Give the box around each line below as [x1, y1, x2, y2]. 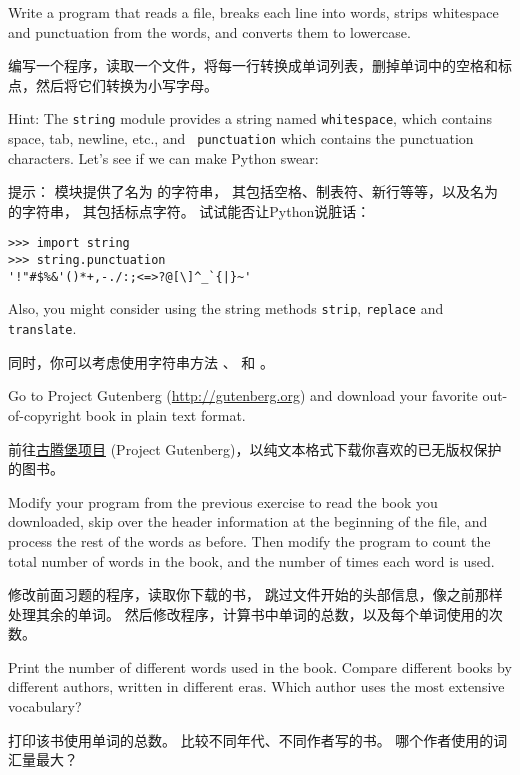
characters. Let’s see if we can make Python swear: [8, 147, 319, 168]
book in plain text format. [85, 404, 246, 425]
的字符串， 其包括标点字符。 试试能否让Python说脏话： [8, 200, 371, 221]
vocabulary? [8, 696, 82, 717]
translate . [8, 318, 77, 339]
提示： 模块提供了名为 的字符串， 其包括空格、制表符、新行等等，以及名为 [8, 181, 498, 202]
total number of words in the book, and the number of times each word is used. [8, 550, 495, 571]
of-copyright [8, 404, 82, 425]
